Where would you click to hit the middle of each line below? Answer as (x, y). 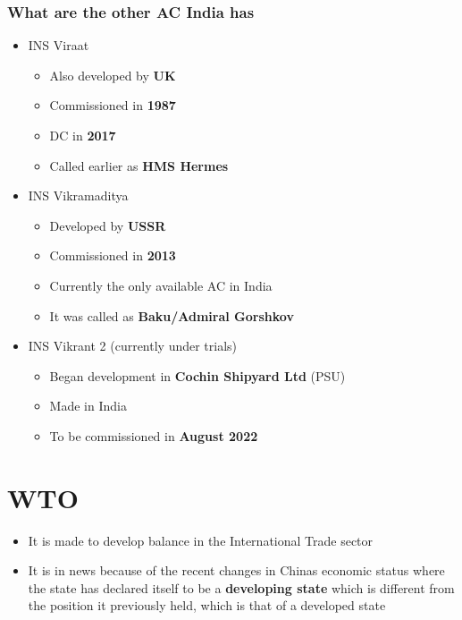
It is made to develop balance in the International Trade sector (201, 540)
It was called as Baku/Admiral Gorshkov (172, 315)
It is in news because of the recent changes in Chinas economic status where (236, 570)
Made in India (88, 406)
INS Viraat (59, 45)
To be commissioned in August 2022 (154, 435)
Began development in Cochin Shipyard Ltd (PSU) (197, 375)
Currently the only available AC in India (161, 285)
